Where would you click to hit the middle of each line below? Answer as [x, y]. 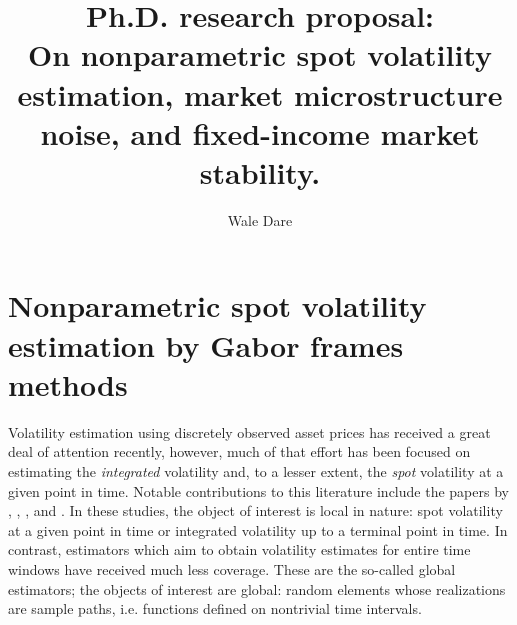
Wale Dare [260, 219]
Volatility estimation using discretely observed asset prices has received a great [249, 431]
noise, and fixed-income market [260, 132]
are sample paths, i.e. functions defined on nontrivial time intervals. [215, 608]
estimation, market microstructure [260, 93]
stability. [260, 171]
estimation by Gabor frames [206, 344]
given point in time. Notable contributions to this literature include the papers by [258, 490]
